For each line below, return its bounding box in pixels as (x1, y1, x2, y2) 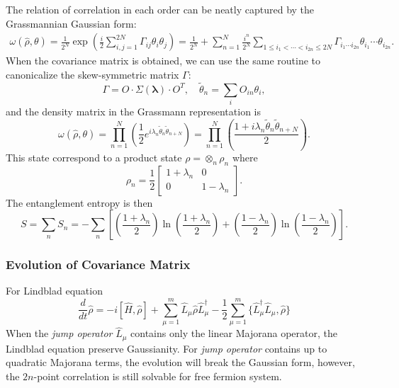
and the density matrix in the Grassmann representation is (6, 103, 261, 118)
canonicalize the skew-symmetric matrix (6, 67, 179, 81)
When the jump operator (6, 326, 113, 341)
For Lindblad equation (6, 283, 103, 298)
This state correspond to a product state (6, 149, 182, 164)
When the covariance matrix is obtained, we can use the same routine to (6, 53, 321, 68)
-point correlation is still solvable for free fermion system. (33, 369, 282, 384)
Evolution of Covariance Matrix (6, 256, 191, 273)
